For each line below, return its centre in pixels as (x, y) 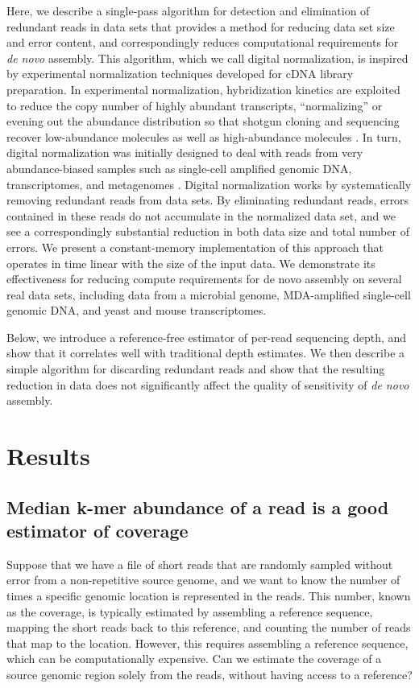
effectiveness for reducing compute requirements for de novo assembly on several (204, 279)
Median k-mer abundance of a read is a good (198, 507)
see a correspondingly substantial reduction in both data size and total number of (208, 231)
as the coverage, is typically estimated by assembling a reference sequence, (190, 611)
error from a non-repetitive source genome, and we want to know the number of (203, 580)
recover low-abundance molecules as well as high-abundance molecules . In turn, (204, 136)
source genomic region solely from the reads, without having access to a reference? (209, 674)
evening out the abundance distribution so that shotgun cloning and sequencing (203, 121)
